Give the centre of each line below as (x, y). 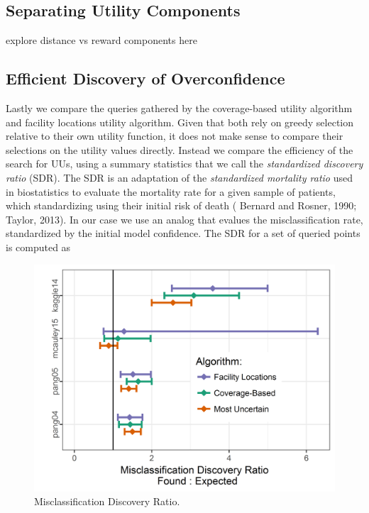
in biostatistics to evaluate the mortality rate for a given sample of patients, (171, 191)
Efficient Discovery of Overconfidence (145, 78)
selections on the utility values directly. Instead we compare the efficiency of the (180, 149)
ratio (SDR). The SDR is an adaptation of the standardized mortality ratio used (179, 177)
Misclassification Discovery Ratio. (107, 501)
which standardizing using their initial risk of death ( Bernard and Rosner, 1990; (181, 205)
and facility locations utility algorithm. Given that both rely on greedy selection (180, 122)
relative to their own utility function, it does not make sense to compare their (175, 136)
